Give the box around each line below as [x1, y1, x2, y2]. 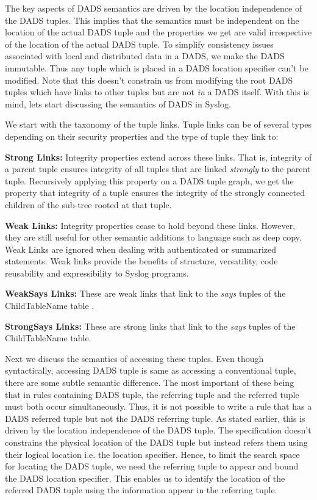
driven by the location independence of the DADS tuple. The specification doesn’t [5, 424, 312, 437]
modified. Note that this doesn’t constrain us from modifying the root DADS [5, 73, 293, 86]
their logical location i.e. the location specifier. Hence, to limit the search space [5, 447, 300, 460]
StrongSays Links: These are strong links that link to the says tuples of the [5, 319, 296, 332]
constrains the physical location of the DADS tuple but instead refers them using [5, 436, 308, 448]
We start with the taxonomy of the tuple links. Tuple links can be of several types [5, 118, 312, 131]
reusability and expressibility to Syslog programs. [5, 266, 189, 279]
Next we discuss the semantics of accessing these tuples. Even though [5, 352, 264, 364]
